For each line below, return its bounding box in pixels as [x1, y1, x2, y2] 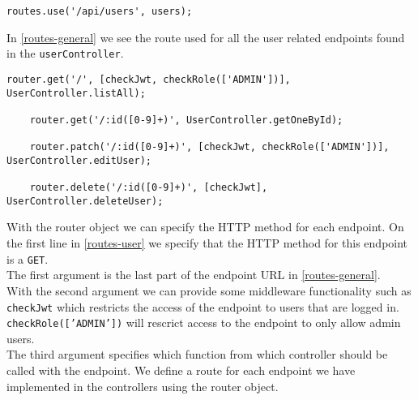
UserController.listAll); [6, 87, 146, 99]
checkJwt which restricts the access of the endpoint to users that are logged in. [6, 298, 399, 315]
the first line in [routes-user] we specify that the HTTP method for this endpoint [6, 234, 408, 252]
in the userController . [6, 45, 124, 62]
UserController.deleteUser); [6, 195, 164, 207]
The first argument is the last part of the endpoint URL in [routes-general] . [6, 266, 381, 283]
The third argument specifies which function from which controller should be [6, 346, 388, 363]
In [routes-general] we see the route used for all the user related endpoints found [6, 28, 405, 45]
